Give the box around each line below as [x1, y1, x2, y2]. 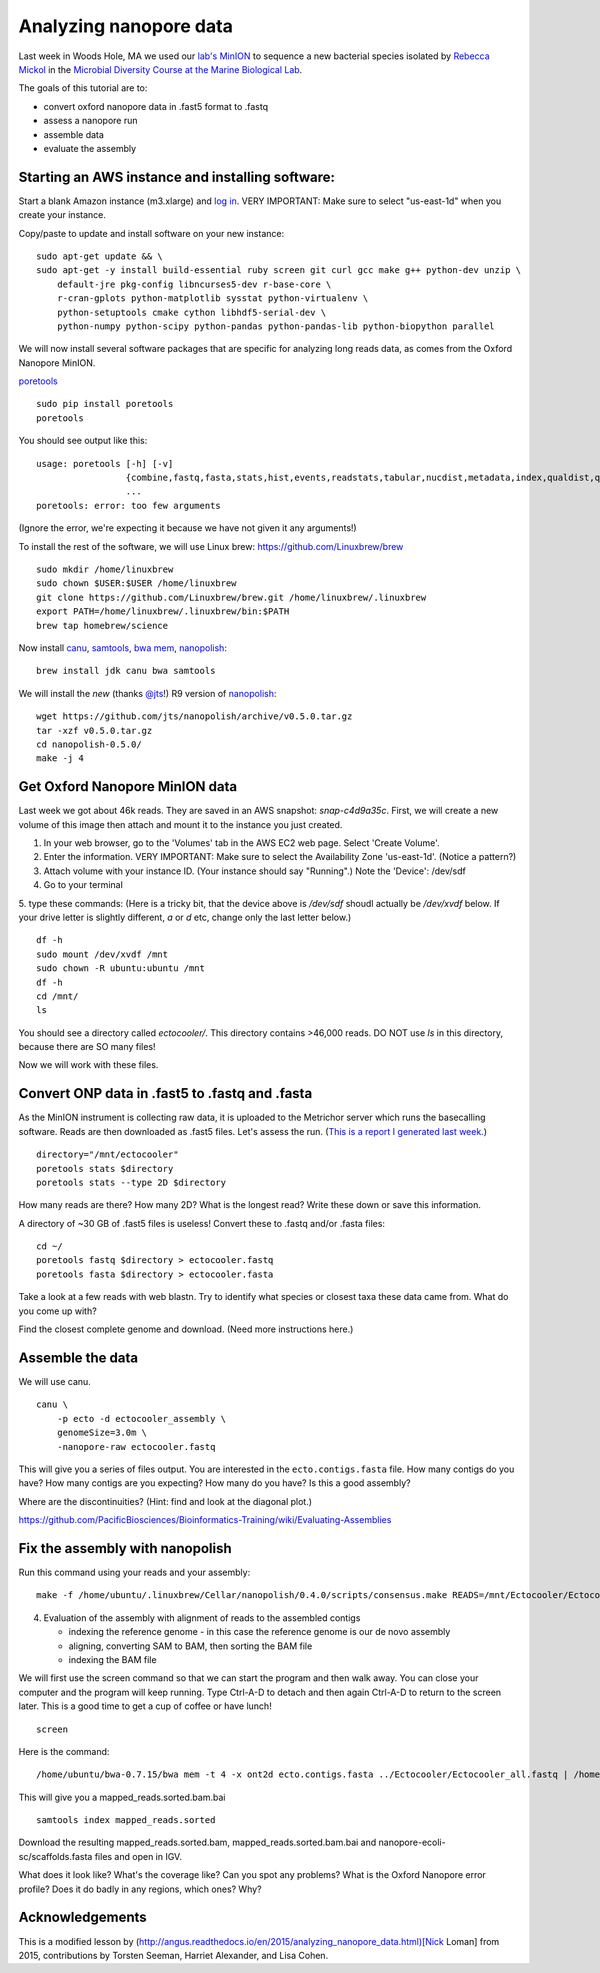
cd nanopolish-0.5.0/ [36, 738, 142, 750]
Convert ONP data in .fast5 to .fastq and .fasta [18, 1085, 313, 1102]
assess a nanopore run [43, 115, 139, 127]
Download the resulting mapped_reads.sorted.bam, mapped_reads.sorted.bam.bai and [18, 1836, 377, 1849]
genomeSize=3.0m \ [56, 1427, 148, 1439]
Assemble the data [18, 1349, 139, 1366]
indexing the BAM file [68, 1653, 157, 1665]
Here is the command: [18, 1745, 110, 1757]
